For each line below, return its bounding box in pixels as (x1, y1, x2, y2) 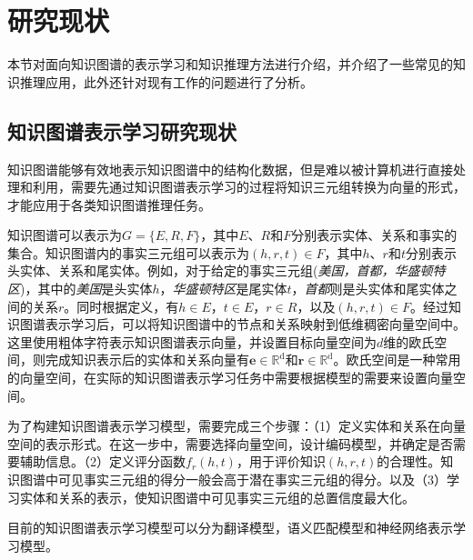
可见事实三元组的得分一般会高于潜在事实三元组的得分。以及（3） (57, 470, 447, 489)
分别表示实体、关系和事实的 (291, 225, 458, 245)
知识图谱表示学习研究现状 (7, 116, 236, 145)
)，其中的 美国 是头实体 (20, 279, 153, 298)
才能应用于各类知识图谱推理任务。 (7, 195, 211, 214)
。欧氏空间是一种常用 (333, 350, 461, 369)
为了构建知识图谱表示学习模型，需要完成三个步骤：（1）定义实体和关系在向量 (7, 416, 466, 435)
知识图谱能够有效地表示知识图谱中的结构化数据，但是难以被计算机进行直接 (7, 159, 453, 178)
